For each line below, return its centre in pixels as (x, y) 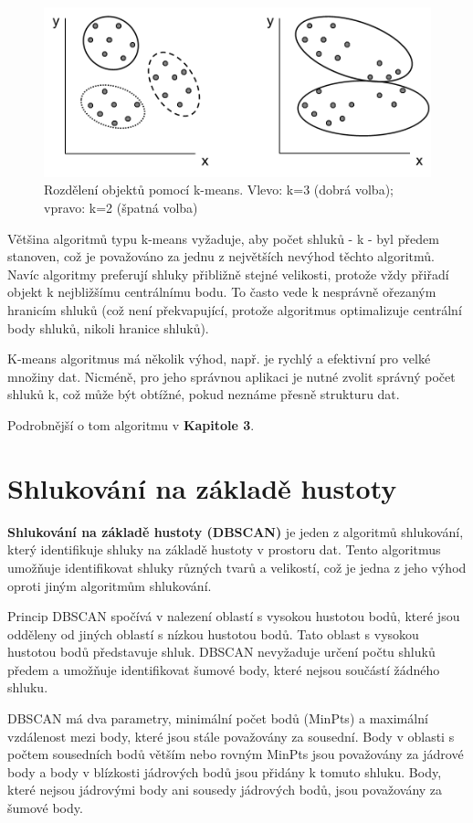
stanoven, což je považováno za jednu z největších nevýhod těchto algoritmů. (221, 256)
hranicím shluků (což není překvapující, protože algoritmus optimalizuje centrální (235, 310)
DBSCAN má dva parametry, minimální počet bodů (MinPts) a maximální (218, 718)
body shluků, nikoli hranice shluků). (108, 327)
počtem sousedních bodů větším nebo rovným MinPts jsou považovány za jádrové (236, 754)
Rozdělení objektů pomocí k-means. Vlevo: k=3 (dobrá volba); (219, 190)
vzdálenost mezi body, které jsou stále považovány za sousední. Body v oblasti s (231, 736)
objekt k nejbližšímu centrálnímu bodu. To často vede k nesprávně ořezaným (222, 292)
